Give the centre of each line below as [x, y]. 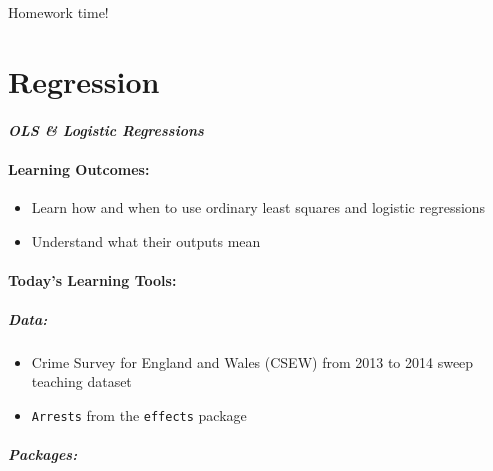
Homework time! [58, 12]
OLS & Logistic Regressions [106, 129]
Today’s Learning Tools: [92, 279]
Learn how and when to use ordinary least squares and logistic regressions [258, 206]
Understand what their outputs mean [146, 240]
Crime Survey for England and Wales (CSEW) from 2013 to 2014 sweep [252, 361]
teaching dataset [81, 381]
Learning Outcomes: [79, 168]
